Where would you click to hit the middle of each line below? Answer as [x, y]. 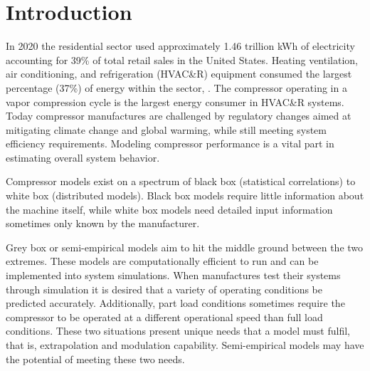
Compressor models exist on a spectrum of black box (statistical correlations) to [181, 181]
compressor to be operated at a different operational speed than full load [164, 317]
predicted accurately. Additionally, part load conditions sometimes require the [175, 303]
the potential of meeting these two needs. [95, 359]
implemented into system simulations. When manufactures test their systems [173, 275]
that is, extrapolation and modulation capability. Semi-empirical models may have [185, 345]
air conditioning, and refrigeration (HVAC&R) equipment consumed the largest [179, 74]
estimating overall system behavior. [83, 157]
